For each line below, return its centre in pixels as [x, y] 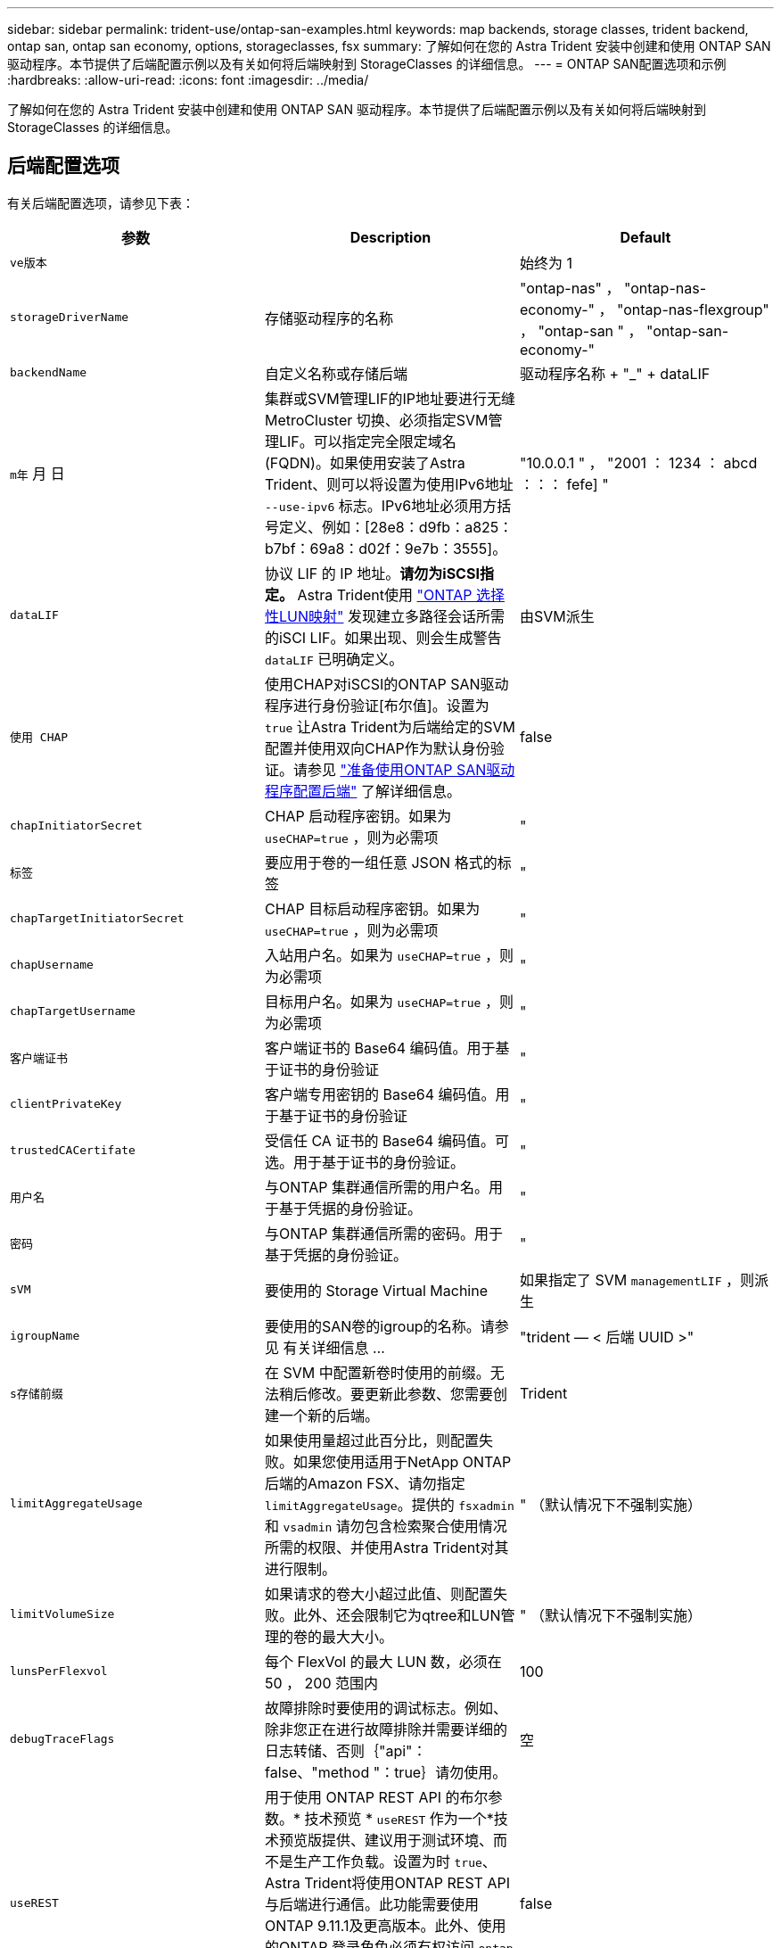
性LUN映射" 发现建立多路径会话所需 [384, 616]
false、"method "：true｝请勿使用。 [386, 1772]
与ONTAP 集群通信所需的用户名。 [377, 1187]
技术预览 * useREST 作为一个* [399, 1818]
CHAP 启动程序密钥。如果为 [358, 816]
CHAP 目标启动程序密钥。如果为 [372, 908]
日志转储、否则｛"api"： [345, 1750]
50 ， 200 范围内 [321, 1683]
